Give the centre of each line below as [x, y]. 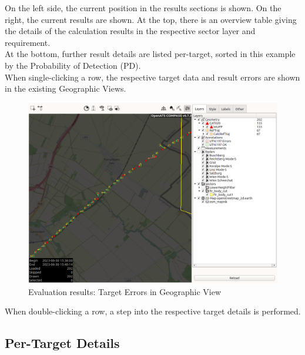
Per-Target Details [62, 343]
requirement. [28, 42]
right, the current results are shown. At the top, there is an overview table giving [151, 19]
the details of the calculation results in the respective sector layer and [130, 31]
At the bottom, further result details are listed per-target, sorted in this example [150, 54]
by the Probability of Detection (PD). [73, 65]
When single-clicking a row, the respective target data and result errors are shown [152, 77]
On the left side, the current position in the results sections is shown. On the [143, 8]
